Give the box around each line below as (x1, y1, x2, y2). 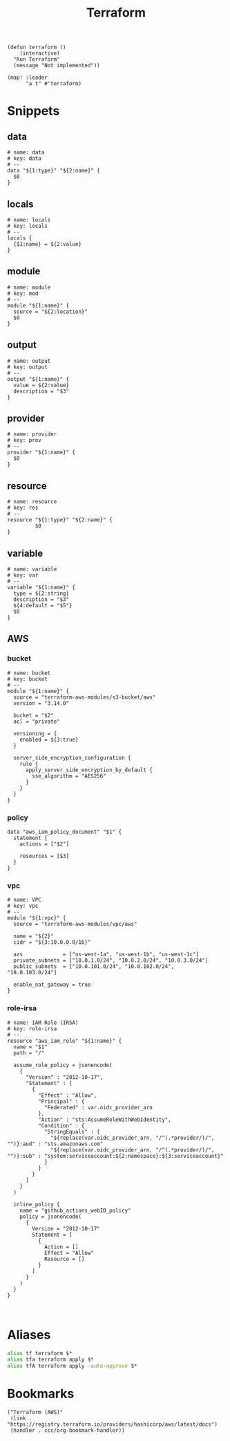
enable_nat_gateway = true (13, 981, 91, 988)
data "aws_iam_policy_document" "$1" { (7, 829, 122, 836)
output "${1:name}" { (7, 375, 70, 382)
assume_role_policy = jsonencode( (13, 1062, 113, 1068)
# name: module (7, 284, 51, 291)
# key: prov (7, 437, 41, 444)
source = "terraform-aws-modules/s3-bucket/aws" (13, 694, 156, 701)
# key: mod (7, 289, 39, 297)
